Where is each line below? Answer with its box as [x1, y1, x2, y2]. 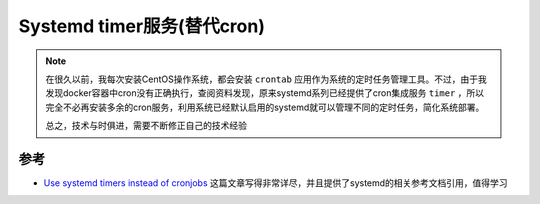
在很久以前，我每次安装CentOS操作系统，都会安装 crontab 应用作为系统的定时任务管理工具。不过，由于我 [45, 73, 487, 85]
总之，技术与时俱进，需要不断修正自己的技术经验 [45, 120, 247, 132]
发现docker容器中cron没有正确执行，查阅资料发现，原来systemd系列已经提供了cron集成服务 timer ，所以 [45, 87, 485, 99]
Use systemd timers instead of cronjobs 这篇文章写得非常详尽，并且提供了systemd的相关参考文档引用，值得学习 [43, 177, 509, 189]
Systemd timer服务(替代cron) [18, 15, 265, 37]
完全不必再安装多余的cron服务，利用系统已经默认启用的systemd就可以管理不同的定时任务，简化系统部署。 [45, 101, 485, 113]
